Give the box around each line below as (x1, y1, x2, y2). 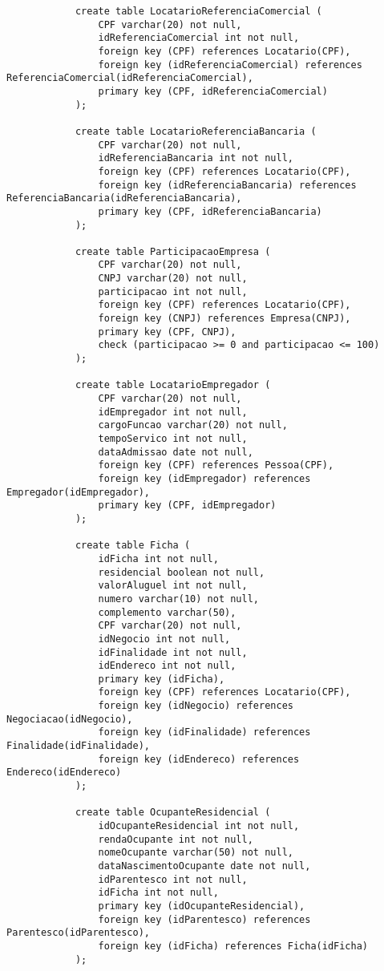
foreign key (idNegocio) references (98, 700, 293, 712)
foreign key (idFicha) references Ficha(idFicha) (98, 940, 369, 952)
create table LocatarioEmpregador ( (75, 379, 271, 391)
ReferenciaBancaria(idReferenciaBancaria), (6, 192, 242, 204)
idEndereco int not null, (98, 660, 236, 672)
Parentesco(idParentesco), (6, 927, 150, 939)
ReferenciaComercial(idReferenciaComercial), (6, 72, 253, 84)
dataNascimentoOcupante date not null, (98, 860, 311, 872)
